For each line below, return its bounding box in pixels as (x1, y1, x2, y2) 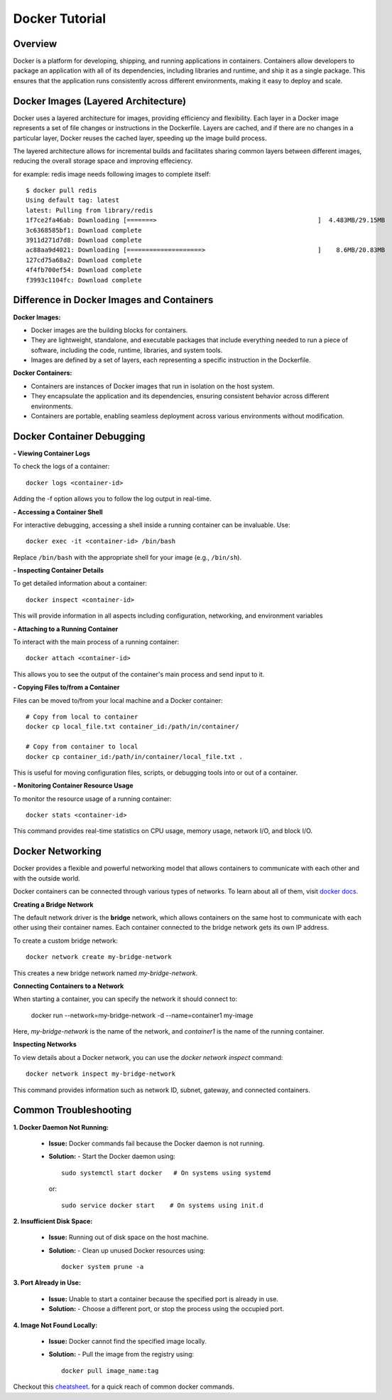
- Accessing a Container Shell (13, 507, 103, 516)
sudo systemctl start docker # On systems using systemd (61, 1169, 271, 1177)
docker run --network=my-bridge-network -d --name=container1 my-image (31, 1011, 254, 1019)
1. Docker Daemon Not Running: (13, 1123, 109, 1131)
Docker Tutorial (13, 11, 107, 26)
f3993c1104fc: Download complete (26, 276, 142, 284)
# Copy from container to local (26, 743, 138, 751)
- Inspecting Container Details (13, 566, 104, 575)
